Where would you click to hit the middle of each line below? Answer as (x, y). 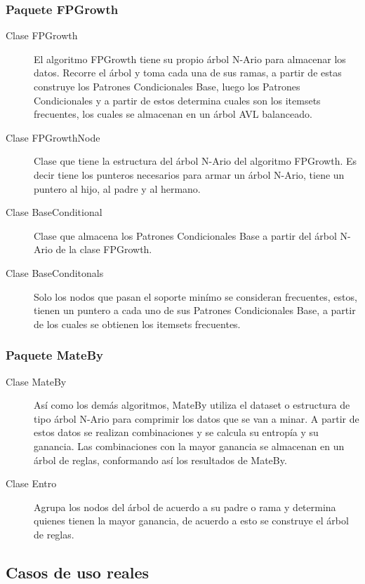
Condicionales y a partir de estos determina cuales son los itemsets (177, 100)
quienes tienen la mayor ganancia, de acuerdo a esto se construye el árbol (191, 521)
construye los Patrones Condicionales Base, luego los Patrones (167, 86)
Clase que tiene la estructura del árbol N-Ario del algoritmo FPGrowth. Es (195, 161)
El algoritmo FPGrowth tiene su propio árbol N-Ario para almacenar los (190, 59)
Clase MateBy (36, 381)
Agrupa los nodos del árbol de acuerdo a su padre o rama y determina (185, 507)
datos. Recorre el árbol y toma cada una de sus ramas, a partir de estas (188, 73)
